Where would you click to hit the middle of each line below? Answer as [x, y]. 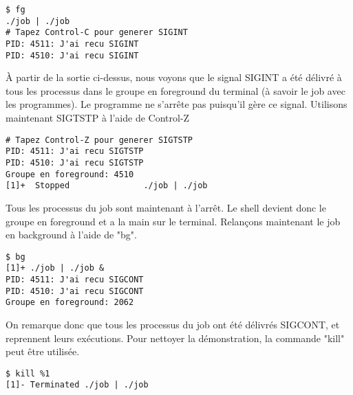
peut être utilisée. [43, 351]
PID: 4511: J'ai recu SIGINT [72, 44]
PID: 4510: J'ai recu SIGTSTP [75, 162]
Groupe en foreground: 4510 [70, 174]
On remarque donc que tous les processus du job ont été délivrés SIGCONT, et [173, 324]
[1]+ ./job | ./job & [55, 268]
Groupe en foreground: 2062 [70, 303]
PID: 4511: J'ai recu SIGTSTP [75, 151]
